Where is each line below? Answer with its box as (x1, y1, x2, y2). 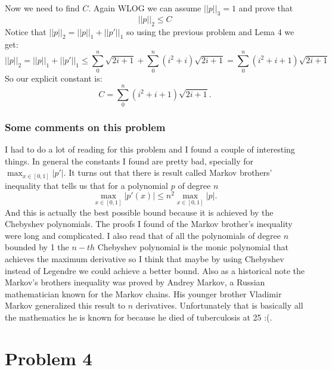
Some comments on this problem (5, 119, 166, 134)
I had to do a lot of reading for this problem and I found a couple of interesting (5, 143, 295, 156)
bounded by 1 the (5, 241, 69, 253)
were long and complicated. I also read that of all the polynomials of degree (5, 229, 281, 241)
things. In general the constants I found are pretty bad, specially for (5, 154, 253, 167)
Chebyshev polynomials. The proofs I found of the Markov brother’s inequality (5, 217, 293, 230)
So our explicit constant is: (5, 72, 103, 85)
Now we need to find (5, 2, 80, 14)
